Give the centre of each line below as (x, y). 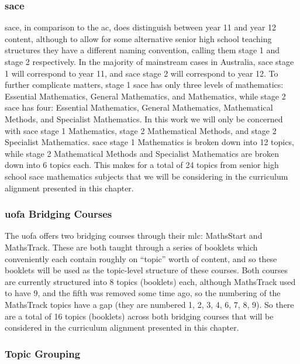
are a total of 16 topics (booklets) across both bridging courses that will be (139, 316)
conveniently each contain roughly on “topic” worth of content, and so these (141, 258)
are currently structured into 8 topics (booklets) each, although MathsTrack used (150, 281)
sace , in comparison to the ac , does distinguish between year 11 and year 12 (141, 27)
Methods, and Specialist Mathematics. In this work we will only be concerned (144, 119)
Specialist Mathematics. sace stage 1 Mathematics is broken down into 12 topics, (149, 142)
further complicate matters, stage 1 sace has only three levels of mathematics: (144, 85)
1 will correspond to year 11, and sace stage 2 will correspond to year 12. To (142, 73)
